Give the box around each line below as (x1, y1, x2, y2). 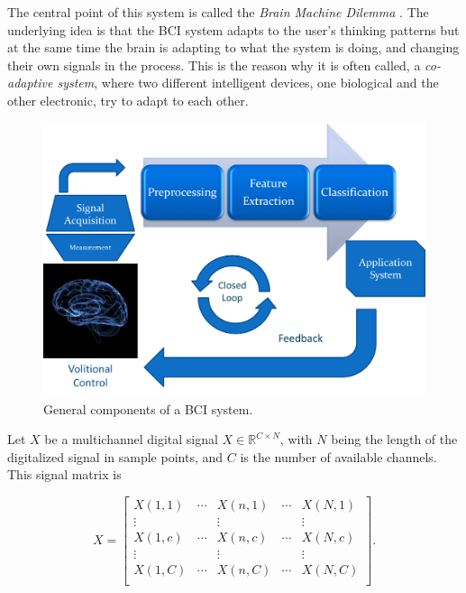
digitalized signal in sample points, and (7, 447, 224, 466)
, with (279, 430, 313, 449)
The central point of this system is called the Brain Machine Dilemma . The (7, 3, 429, 21)
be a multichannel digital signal (44, 430, 218, 449)
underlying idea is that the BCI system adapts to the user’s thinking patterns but (7, 20, 460, 39)
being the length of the (331, 430, 458, 449)
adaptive (7, 73, 53, 92)
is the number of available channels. (240, 447, 437, 466)
